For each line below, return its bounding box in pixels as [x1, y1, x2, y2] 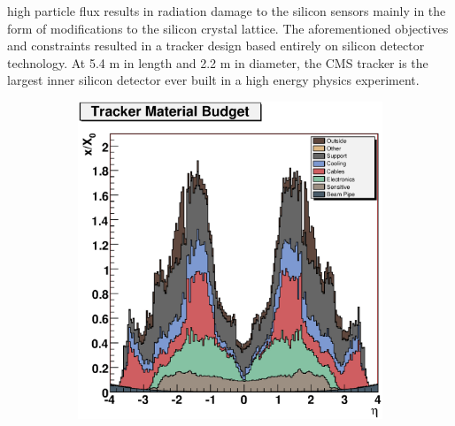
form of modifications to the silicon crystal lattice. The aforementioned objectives [7, 19, 449, 37]
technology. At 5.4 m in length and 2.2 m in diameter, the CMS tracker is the [7, 53, 428, 72]
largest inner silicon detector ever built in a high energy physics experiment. [7, 71, 420, 89]
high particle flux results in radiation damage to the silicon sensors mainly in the [7, 2, 446, 19]
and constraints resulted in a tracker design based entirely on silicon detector [7, 36, 425, 55]
